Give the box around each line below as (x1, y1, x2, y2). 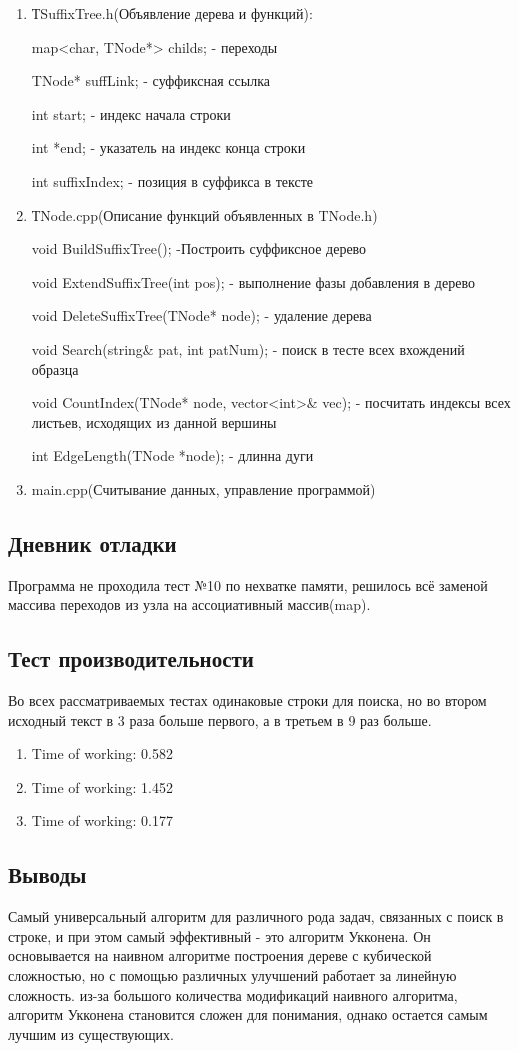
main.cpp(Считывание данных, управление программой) (31, 478, 376, 499)
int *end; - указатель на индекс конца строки (31, 137, 306, 158)
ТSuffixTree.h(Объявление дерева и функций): (31, 3, 313, 23)
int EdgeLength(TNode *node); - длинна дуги (31, 445, 314, 466)
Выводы (8, 859, 87, 890)
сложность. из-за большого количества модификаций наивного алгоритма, (8, 984, 458, 1005)
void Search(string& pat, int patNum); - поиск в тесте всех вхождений (31, 338, 465, 359)
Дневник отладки (8, 527, 177, 558)
